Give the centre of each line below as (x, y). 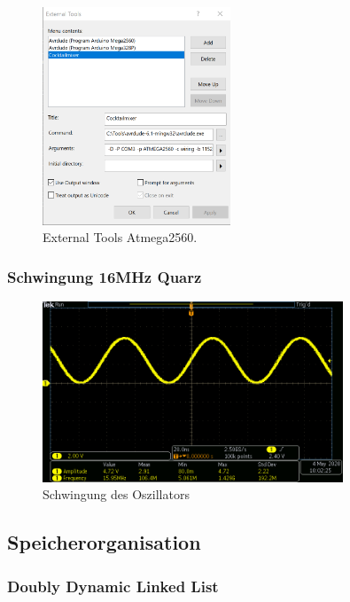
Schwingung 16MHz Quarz (105, 276)
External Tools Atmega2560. (120, 237)
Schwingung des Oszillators (116, 494)
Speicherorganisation (104, 542)
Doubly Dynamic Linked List (113, 586)
